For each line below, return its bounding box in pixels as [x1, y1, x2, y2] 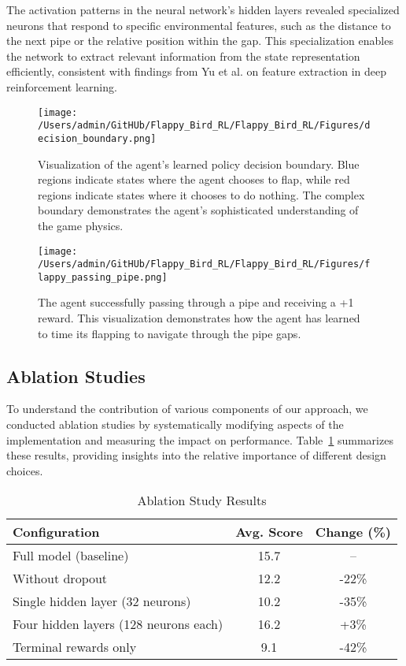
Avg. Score [235, 523, 303, 541]
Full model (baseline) [13, 546, 129, 565]
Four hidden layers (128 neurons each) [13, 615, 223, 634]
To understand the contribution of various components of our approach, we [6, 400, 368, 417]
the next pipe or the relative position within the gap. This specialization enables [6, 32, 393, 49]
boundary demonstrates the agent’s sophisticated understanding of [38, 202, 359, 218]
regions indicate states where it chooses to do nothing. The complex [38, 186, 365, 203]
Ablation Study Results [137, 491, 267, 510]
